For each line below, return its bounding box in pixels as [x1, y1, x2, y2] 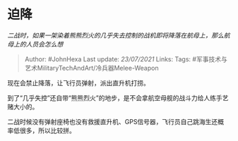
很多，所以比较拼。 [19, 126, 76, 135]
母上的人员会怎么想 [7, 39, 64, 48]
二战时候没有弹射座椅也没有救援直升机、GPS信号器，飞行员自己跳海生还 [7, 117, 218, 125]
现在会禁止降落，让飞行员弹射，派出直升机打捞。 [7, 78, 150, 87]
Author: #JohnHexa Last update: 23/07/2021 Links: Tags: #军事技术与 [24, 54, 227, 63]
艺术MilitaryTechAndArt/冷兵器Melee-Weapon [24, 63, 159, 72]
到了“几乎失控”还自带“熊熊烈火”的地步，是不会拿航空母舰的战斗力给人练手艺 [7, 93, 229, 102]
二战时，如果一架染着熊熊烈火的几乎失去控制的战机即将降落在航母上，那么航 [7, 31, 230, 39]
